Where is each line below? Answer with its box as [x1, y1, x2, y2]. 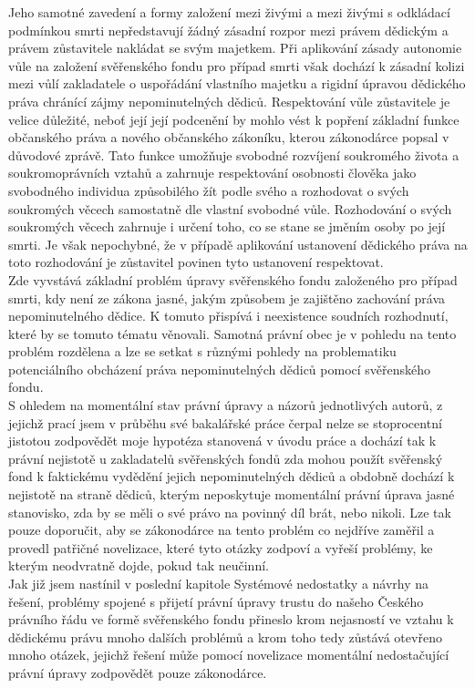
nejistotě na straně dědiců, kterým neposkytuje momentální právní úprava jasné [8, 485, 455, 504]
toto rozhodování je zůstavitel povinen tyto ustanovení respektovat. [8, 252, 384, 272]
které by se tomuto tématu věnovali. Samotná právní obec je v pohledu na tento [8, 323, 457, 343]
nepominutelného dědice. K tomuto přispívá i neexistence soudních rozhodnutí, [8, 306, 449, 325]
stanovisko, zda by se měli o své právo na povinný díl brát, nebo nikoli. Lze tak [8, 502, 451, 521]
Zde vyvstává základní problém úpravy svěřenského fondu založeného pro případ [8, 270, 458, 289]
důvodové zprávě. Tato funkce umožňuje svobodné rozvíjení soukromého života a [8, 145, 460, 164]
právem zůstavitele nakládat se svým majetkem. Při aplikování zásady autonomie [8, 38, 462, 57]
